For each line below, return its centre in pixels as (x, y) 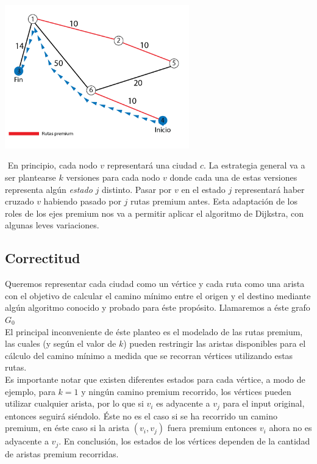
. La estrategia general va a (255, 165)
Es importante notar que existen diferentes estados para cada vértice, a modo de (155, 379)
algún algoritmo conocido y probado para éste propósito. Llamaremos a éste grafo (158, 307)
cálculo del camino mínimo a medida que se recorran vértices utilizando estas (149, 355)
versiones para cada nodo (113, 177)
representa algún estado (49, 189)
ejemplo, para (30, 391)
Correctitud (43, 258)
